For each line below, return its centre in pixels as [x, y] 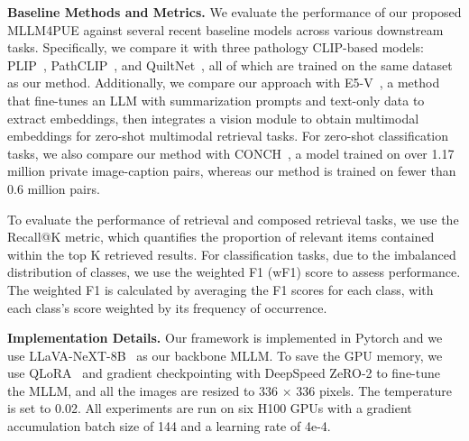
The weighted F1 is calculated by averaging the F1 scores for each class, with [221, 289]
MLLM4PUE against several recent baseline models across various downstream [225, 29]
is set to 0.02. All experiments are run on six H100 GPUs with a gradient [210, 408]
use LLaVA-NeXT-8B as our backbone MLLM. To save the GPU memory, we [225, 355]
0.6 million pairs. [54, 188]
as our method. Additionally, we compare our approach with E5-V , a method [224, 83]
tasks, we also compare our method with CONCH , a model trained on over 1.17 [231, 153]
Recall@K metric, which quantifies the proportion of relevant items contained [221, 237]
